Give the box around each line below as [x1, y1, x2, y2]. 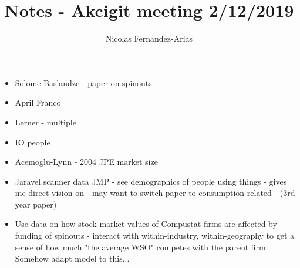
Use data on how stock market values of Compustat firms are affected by [15, 218, 277, 230]
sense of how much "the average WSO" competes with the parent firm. [15, 240, 268, 253]
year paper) [15, 198, 57, 210]
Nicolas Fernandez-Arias [105, 32, 193, 45]
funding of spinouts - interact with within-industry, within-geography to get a [15, 229, 295, 242]
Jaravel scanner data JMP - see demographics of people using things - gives [15, 175, 287, 187]
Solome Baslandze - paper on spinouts [15, 76, 152, 89]
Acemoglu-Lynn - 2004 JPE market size [15, 155, 158, 168]
